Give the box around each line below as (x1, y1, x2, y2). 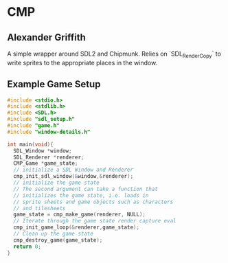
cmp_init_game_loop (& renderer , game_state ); (13, 224, 139, 231)
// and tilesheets (13, 205, 67, 211)
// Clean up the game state (13, 231, 94, 238)
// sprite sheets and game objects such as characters (13, 198, 174, 205)
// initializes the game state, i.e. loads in (13, 192, 149, 199)
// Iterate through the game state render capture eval (13, 218, 176, 225)
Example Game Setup (7, 78, 101, 90)
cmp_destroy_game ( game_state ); (13, 236, 103, 244)
